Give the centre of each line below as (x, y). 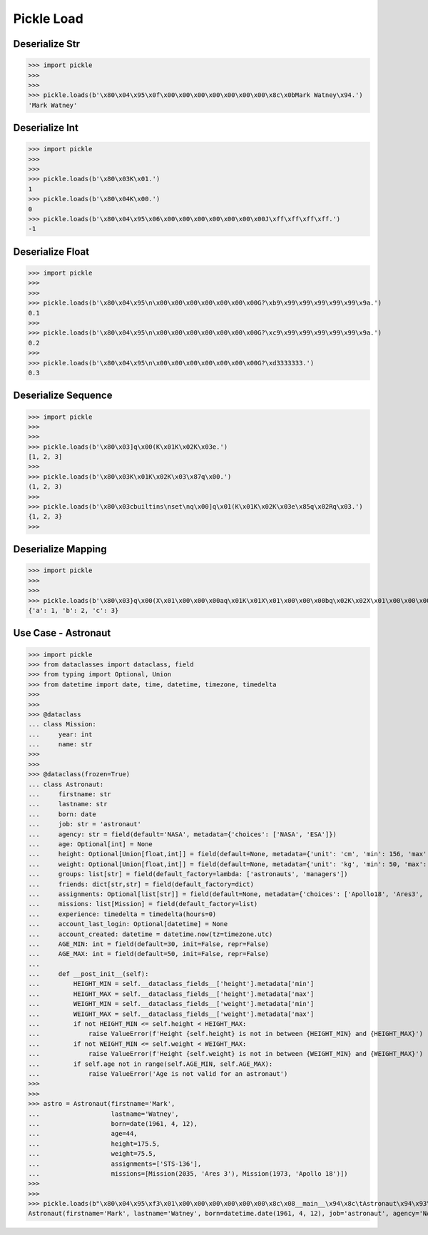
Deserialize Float (51, 251)
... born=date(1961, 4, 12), (113, 1123)
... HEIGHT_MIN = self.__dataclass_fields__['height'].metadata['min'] (171, 984)
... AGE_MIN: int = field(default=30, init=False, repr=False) (149, 944)
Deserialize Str (46, 44)
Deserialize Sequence (63, 396)
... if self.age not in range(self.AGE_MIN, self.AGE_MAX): (151, 1064)
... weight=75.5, (92, 1154)
